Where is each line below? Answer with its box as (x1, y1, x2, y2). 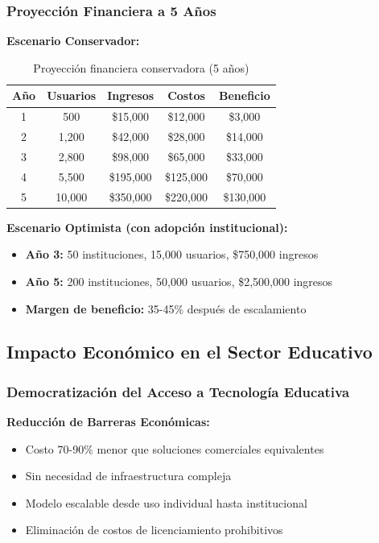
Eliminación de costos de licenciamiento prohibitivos (25, 521, 283, 538)
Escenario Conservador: (6, 32, 140, 49)
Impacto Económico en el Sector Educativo (6, 339, 373, 364)
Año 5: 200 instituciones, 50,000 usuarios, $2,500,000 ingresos (25, 272, 333, 289)
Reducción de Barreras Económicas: (6, 413, 210, 430)
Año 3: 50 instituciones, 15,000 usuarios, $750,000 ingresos (25, 246, 319, 263)
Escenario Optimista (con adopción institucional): (6, 218, 288, 235)
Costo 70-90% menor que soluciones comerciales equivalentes (25, 440, 324, 457)
